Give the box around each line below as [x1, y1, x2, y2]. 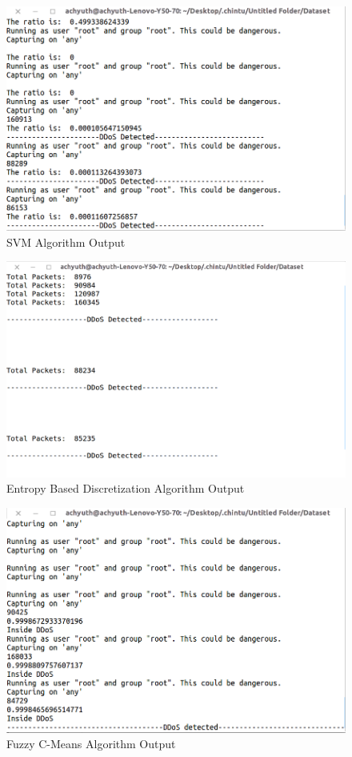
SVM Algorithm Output [6, 233, 126, 250]
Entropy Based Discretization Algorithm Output [6, 480, 245, 497]
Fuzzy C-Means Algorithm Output [6, 735, 176, 752]
